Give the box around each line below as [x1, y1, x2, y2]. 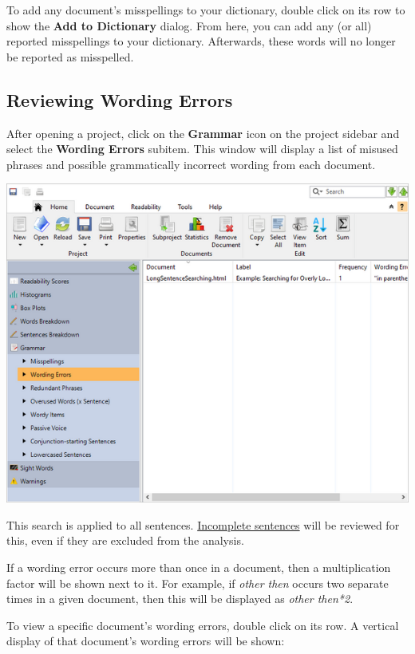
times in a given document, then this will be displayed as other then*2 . [6, 590, 354, 607]
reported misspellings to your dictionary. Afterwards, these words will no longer [6, 33, 396, 49]
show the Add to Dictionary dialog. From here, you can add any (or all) [6, 17, 372, 33]
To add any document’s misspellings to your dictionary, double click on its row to [6, 2, 405, 18]
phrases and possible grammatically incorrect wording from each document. [6, 156, 376, 172]
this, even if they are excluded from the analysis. [6, 532, 244, 549]
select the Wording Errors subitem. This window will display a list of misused [6, 140, 398, 157]
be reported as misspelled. [6, 48, 134, 65]
